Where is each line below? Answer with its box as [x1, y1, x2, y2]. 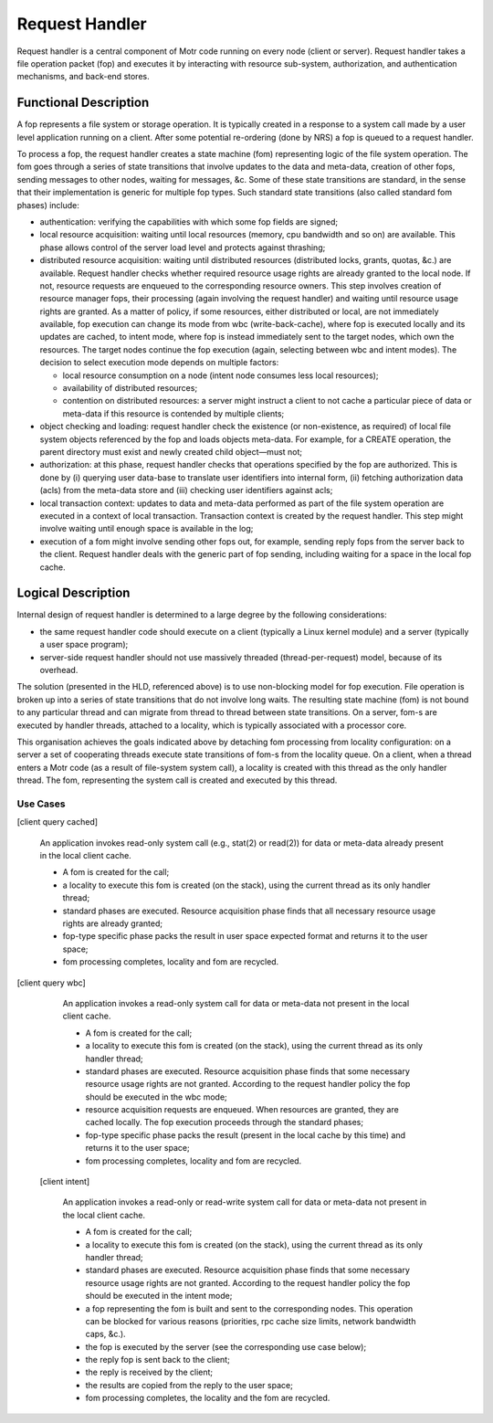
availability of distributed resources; [62, 383, 198, 394]
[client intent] [39, 1176, 90, 1187]
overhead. [39, 664, 79, 675]
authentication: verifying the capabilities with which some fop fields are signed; [39, 216, 338, 227]
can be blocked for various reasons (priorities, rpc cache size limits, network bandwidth [85, 1315, 416, 1326]
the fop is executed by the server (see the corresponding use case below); [85, 1341, 367, 1352]
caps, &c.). [85, 1329, 127, 1340]
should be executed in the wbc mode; [85, 1091, 227, 1102]
